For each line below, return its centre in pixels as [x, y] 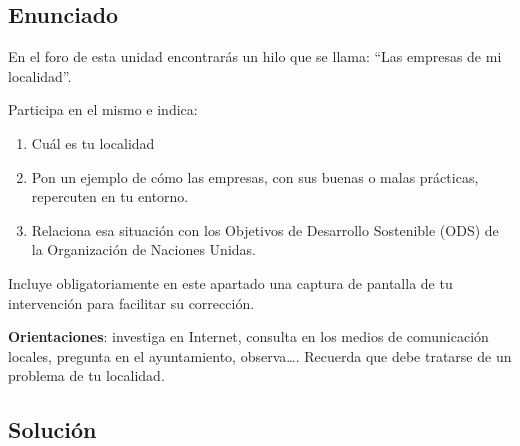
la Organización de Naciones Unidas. [143, 249]
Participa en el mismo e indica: [103, 109]
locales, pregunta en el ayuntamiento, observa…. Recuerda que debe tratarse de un [260, 355]
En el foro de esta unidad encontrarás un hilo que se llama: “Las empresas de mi [255, 56]
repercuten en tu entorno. [110, 196]
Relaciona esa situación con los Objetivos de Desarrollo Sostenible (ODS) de [265, 229]
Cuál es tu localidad [93, 142]
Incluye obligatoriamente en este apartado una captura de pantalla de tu [230, 282]
